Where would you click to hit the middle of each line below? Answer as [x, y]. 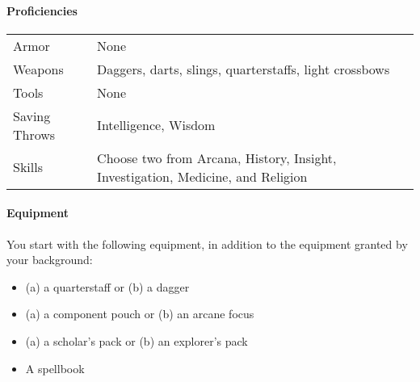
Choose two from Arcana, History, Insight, [217, 157]
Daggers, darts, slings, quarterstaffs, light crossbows [244, 69]
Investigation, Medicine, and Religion [202, 176]
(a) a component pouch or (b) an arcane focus [140, 314]
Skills [28, 167]
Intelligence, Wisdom [156, 125]
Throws [34, 134]
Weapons [38, 69]
